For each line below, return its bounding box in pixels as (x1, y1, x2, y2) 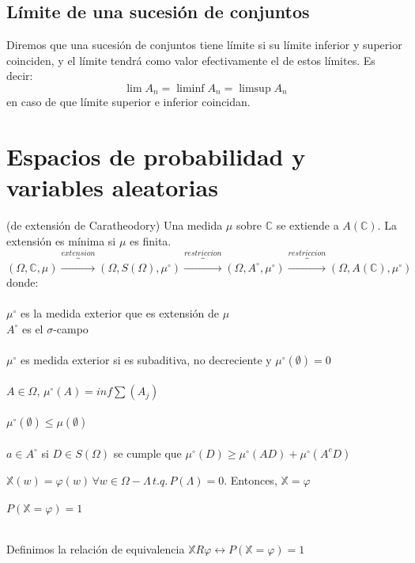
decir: (6, 67, 33, 84)
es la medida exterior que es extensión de (20, 305, 220, 321)
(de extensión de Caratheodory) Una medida (6, 217, 223, 234)
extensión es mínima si (6, 232, 116, 249)
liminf (176, 82, 205, 94)
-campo (53, 320, 89, 337)
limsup (239, 82, 271, 94)
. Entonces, (224, 471, 277, 488)
